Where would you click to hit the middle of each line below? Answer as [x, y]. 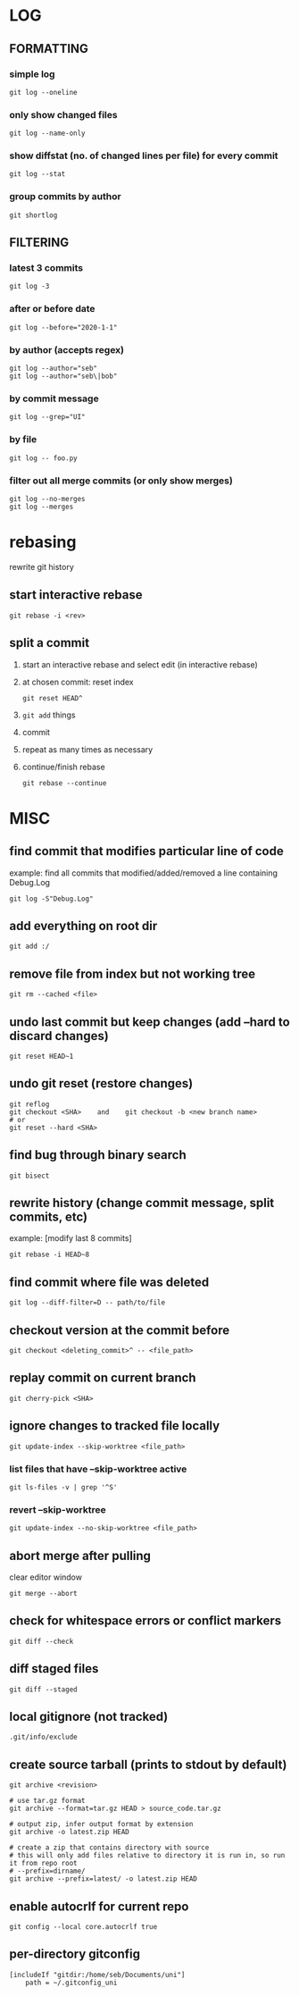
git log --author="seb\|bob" [63, 376]
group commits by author [66, 197]
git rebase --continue [64, 783]
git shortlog [33, 215]
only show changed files [63, 114]
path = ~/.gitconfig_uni [71, 1983]
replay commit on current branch [103, 1378]
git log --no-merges [48, 499]
